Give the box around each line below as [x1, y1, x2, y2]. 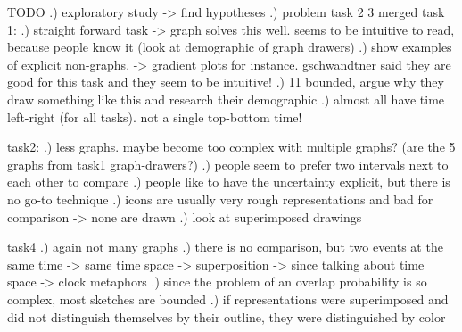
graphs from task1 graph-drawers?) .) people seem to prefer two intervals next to [7, 154, 449, 173]
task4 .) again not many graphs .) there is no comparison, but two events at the [7, 237, 443, 256]
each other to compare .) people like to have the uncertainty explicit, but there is [7, 172, 450, 191]
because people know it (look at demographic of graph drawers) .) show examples [7, 37, 452, 56]
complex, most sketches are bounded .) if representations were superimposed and [7, 289, 449, 308]
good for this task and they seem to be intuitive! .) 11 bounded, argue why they [7, 72, 444, 91]
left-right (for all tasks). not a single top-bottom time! [7, 107, 302, 126]
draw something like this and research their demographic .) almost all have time [7, 89, 445, 108]
